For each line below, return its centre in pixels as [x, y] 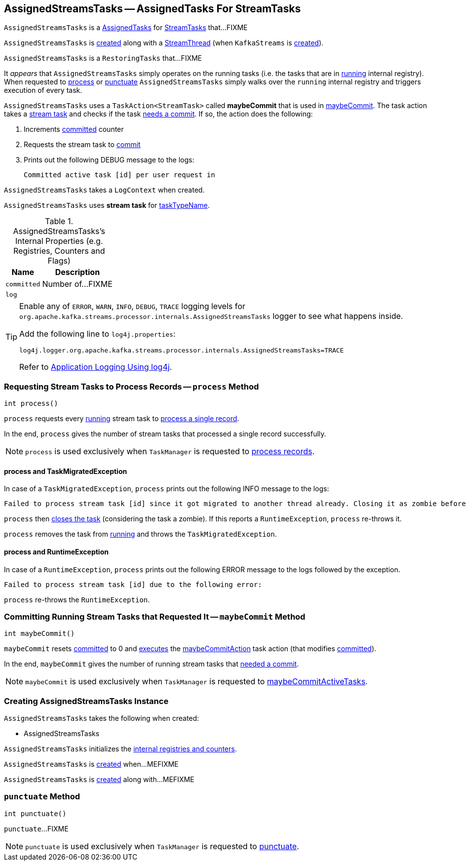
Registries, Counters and [59, 251]
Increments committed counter [74, 129]
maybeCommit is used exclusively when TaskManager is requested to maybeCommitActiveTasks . [196, 682]
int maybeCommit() [39, 634]
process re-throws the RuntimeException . [77, 599]
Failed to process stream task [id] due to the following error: [133, 584]
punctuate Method [42, 797]
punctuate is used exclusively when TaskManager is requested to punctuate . [162, 846]
